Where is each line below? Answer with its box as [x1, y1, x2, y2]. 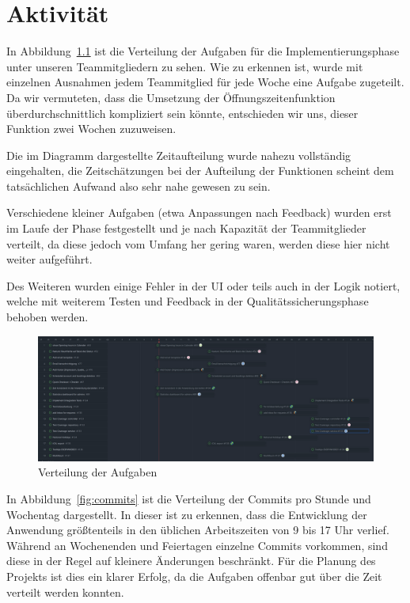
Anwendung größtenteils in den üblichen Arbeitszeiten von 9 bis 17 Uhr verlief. [6, 521, 389, 538]
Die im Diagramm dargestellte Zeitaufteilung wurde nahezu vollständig [6, 146, 351, 163]
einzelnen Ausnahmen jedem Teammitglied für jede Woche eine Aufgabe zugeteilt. [6, 74, 404, 90]
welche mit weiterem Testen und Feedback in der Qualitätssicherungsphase [6, 293, 369, 309]
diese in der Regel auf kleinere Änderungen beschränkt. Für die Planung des [6, 552, 376, 569]
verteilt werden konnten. [6, 583, 124, 600]
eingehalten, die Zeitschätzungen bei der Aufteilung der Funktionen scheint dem [6, 162, 394, 179]
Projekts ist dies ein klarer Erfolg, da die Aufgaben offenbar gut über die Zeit [6, 567, 382, 584]
